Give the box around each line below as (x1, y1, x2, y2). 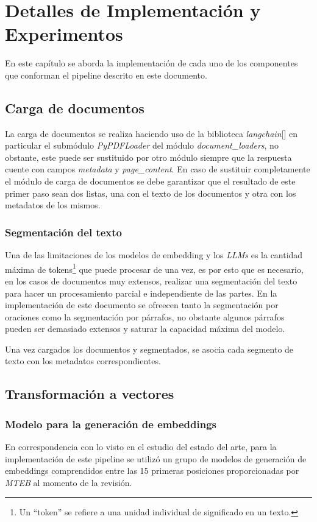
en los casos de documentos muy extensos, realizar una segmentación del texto (5, 274, 297, 287)
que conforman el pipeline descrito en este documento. (5, 68, 207, 81)
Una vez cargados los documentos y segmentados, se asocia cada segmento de (5, 342, 294, 355)
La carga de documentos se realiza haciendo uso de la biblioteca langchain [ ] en (5, 127, 298, 139)
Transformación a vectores (5, 384, 174, 403)
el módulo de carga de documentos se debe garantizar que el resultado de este (5, 175, 296, 188)
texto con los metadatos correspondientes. (5, 354, 161, 367)
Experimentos (5, 21, 123, 46)
